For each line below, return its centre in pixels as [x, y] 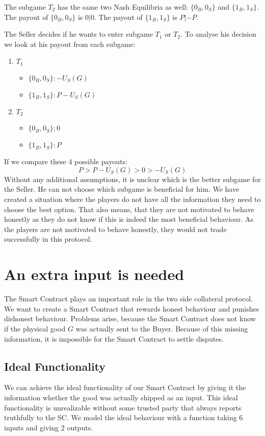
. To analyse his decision [218, 34]
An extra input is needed [94, 274]
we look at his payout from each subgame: [70, 44]
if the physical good [35, 328]
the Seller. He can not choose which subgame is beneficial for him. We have [122, 189]
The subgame [25, 7]
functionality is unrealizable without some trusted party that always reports [123, 407]
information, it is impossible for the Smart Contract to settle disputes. [114, 338]
